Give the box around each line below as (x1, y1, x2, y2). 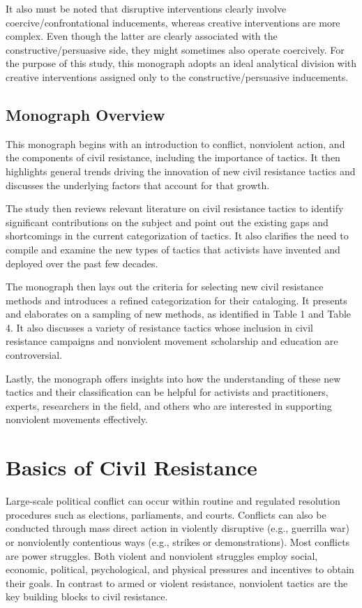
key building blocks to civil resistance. (6, 589, 168, 604)
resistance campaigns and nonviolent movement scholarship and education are (6, 334, 338, 348)
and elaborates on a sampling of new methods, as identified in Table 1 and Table (6, 306, 352, 321)
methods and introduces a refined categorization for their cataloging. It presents (6, 292, 347, 307)
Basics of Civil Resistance (6, 453, 257, 482)
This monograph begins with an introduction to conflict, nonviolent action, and (6, 136, 345, 151)
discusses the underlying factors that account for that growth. (6, 177, 270, 192)
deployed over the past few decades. (6, 255, 158, 270)
